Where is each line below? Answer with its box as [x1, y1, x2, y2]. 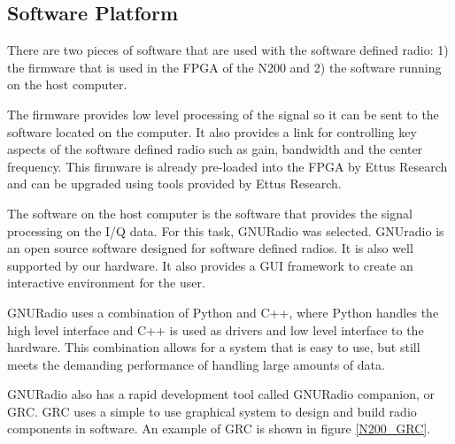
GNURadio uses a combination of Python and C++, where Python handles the [7, 302, 439, 321]
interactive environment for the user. [7, 273, 205, 292]
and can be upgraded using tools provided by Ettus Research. [7, 174, 342, 193]
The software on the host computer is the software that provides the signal [7, 203, 413, 222]
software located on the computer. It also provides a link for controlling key [7, 122, 417, 141]
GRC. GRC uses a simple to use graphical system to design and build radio [7, 402, 417, 420]
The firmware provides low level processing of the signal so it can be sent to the [7, 104, 439, 123]
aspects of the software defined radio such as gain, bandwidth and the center [7, 140, 423, 158]
